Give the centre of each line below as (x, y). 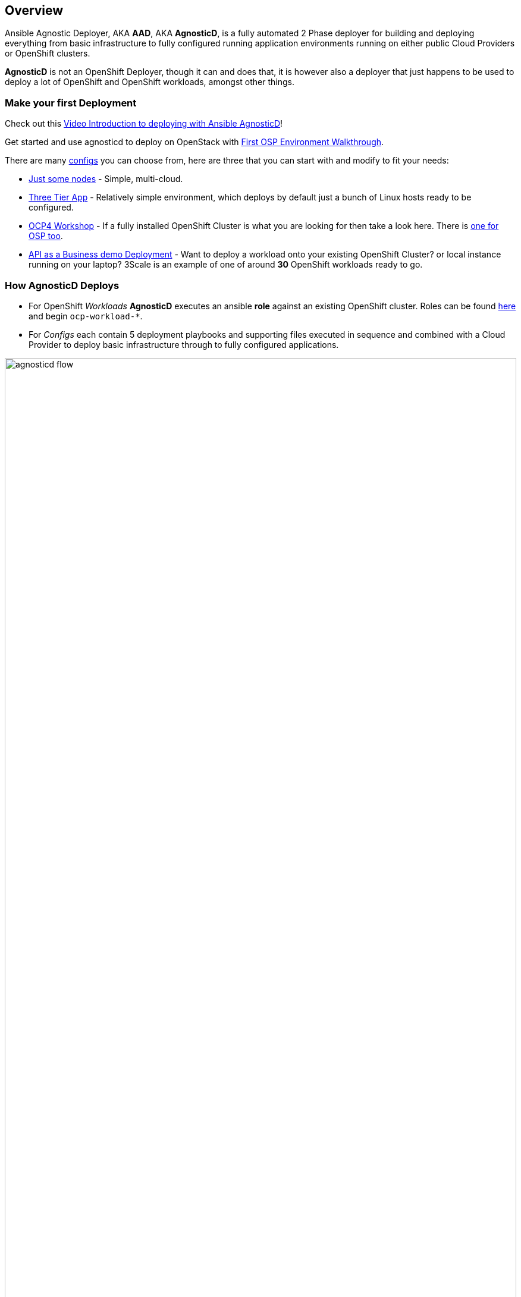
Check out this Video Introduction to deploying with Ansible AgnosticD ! (144, 124)
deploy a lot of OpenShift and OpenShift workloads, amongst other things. (150, 82)
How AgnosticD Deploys (62, 285)
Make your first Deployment (71, 103)
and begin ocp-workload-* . (86, 316)
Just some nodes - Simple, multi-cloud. (106, 179)
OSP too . (46, 236)
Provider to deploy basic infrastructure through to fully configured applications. (184, 344)
